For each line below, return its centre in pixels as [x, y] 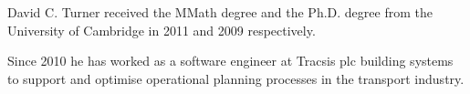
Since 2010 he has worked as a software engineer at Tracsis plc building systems [230, 61]
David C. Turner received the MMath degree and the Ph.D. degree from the [220, 12]
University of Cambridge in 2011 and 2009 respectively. [162, 30]
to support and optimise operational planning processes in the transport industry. [236, 78]
